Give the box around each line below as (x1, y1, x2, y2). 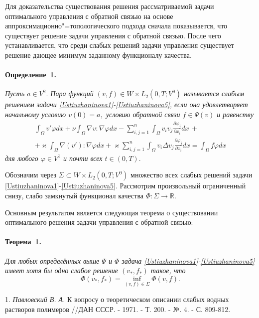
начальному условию (5, 109, 66, 119)
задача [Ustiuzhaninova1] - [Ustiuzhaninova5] (122, 255, 255, 266)
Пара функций (50, 88, 94, 99)
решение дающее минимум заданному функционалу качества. (5, 49, 192, 60)
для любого (5, 153, 38, 163)
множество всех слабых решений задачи (130, 169, 253, 180)
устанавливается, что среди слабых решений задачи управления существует (5, 40, 234, 50)
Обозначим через (5, 169, 57, 180)
